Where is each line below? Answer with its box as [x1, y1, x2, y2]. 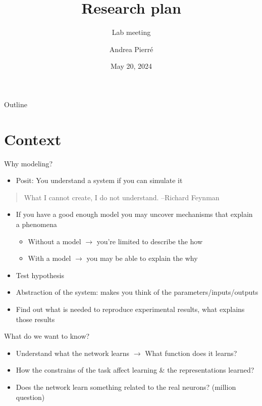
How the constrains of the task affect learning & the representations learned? [16, 365, 254, 375]
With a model [28, 253, 71, 263]
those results [16, 313, 55, 324]
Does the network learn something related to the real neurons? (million [16, 381, 236, 392]
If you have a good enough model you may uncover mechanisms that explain [16, 209, 253, 219]
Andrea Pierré [109, 43, 153, 54]
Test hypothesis [16, 269, 64, 280]
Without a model [28, 236, 81, 246]
